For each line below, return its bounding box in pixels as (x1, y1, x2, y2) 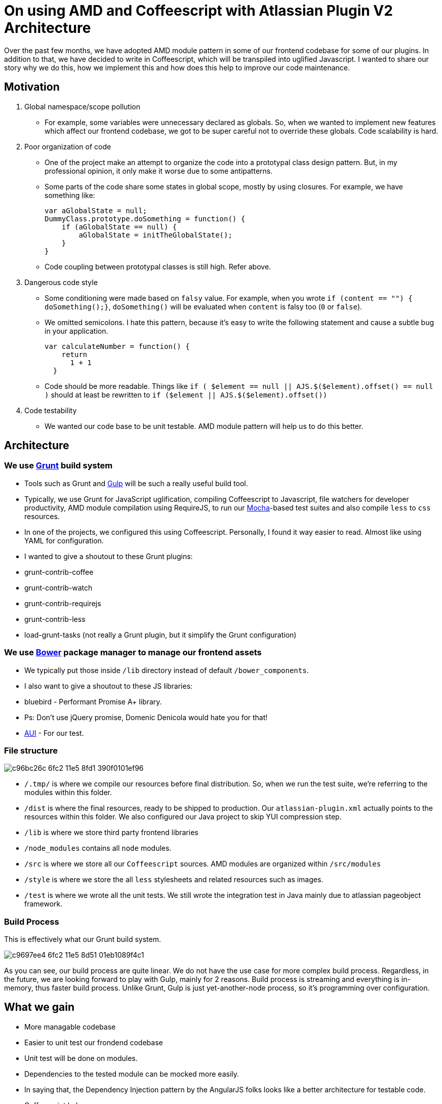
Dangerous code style (24, 278, 98, 287)
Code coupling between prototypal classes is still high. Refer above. (45, 262, 271, 271)
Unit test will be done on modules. (24, 1053, 138, 1062)
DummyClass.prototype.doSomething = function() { (45, 214, 246, 223)
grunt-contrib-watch (24, 583, 93, 592)
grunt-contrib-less (24, 614, 86, 623)
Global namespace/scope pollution (24, 102, 140, 111)
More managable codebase (24, 1022, 116, 1031)
